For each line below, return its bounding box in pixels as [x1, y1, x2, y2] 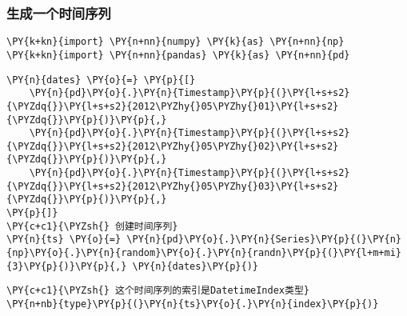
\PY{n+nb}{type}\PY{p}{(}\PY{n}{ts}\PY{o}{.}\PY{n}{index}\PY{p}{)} [6, 298, 379, 310]
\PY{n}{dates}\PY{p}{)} [132, 260, 258, 272]
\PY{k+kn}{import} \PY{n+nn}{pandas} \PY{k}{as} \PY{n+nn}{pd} [6, 49, 350, 61]
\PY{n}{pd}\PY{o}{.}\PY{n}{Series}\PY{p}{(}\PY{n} [126, 234, 401, 246]
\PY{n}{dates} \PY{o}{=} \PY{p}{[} [6, 74, 196, 86]
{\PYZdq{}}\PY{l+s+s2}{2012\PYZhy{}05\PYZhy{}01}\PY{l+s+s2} [6, 100, 339, 112]
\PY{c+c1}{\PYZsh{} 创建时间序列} [6, 220, 178, 232]
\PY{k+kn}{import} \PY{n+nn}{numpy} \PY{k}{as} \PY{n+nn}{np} [6, 36, 345, 48]
